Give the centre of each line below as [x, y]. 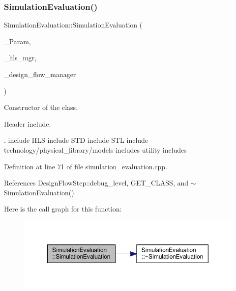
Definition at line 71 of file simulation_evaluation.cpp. [86, 166]
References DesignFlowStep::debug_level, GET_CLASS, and [96, 183]
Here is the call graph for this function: [63, 209]
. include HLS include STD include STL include [76, 140]
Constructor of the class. [41, 107]
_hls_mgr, [20, 58]
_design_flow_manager [40, 74]
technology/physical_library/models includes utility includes [95, 149]
